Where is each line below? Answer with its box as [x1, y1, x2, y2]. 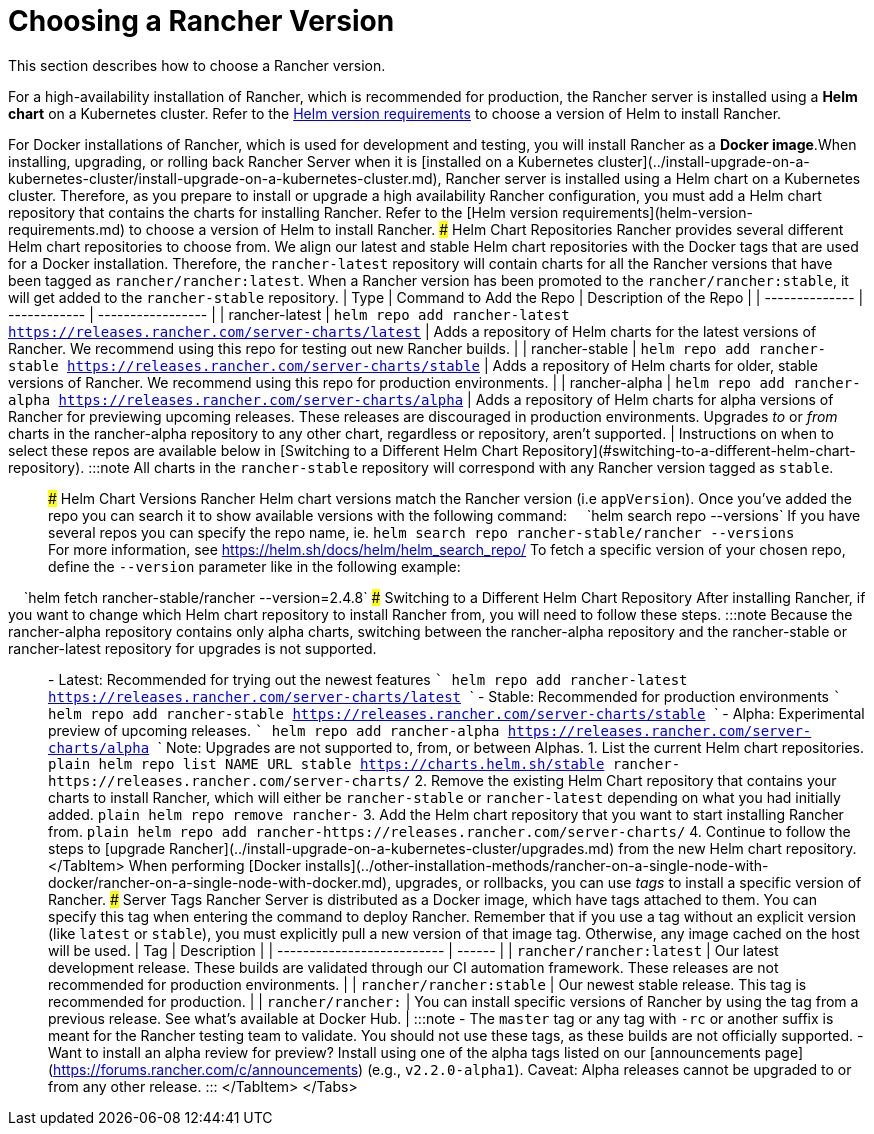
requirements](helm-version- [562, 203, 753, 221]
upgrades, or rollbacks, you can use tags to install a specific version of [395, 873, 862, 891]
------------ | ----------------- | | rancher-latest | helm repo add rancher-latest [8, 305, 570, 323]
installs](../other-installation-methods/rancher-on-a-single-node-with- [304, 856, 769, 874]
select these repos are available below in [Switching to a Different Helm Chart [8, 441, 518, 459]
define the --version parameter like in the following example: [48, 557, 461, 575]
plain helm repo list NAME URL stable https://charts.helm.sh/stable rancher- [48, 755, 681, 772]
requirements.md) [8, 220, 126, 238]
